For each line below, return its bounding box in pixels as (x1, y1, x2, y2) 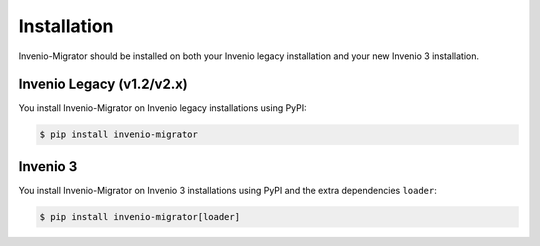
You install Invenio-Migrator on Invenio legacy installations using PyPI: (18, 102, 307, 114)
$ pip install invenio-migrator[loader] (39, 211, 240, 222)
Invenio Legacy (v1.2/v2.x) (18, 76, 189, 93)
